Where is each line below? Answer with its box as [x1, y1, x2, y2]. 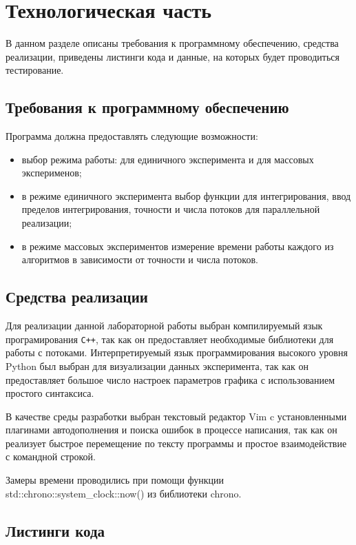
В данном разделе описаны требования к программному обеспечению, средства [6, 36, 339, 50]
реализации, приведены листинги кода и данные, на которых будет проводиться [6, 49, 339, 63]
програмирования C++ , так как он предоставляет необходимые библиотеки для [6, 331, 334, 346]
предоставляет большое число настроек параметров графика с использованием [6, 372, 335, 387]
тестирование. [6, 63, 64, 77]
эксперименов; [21, 165, 82, 180]
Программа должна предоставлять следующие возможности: [6, 129, 258, 143]
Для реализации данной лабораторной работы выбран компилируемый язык [6, 318, 323, 333]
